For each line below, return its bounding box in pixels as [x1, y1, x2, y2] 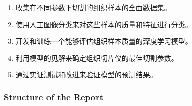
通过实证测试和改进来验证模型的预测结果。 [15, 69, 157, 80]
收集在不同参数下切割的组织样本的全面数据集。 [15, 2, 171, 12]
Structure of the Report [4, 90, 103, 103]
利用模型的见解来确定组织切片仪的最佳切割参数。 [15, 52, 178, 63]
